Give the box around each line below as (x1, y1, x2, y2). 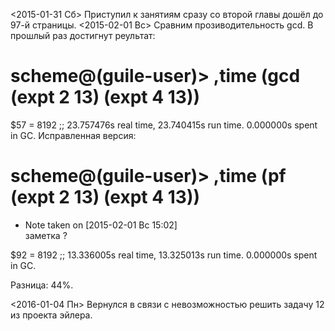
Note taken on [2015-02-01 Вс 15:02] (24, 219, 178, 231)
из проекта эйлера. (10, 309, 93, 321)
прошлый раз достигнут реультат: (10, 30, 156, 41)
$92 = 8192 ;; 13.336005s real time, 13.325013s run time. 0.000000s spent (10, 249, 318, 261)
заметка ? (24, 229, 68, 241)
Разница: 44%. (10, 279, 74, 291)
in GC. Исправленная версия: (10, 129, 137, 141)
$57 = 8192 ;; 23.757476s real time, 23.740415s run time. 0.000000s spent (10, 119, 318, 131)
